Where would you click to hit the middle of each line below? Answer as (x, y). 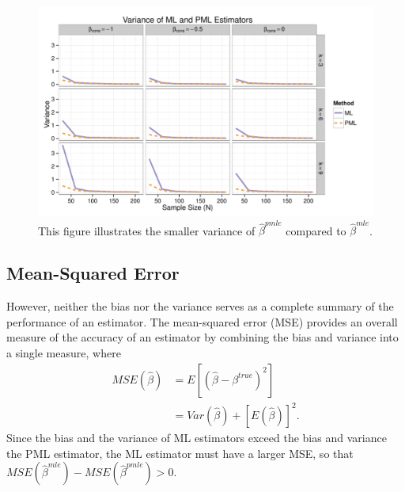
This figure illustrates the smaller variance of (147, 230)
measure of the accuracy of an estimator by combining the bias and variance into (202, 337)
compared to (316, 230)
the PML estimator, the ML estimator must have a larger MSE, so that (180, 453)
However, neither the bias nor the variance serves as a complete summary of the (200, 306)
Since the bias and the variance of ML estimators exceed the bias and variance (197, 438)
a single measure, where (64, 352)
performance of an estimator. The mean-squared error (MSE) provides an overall (202, 321)
